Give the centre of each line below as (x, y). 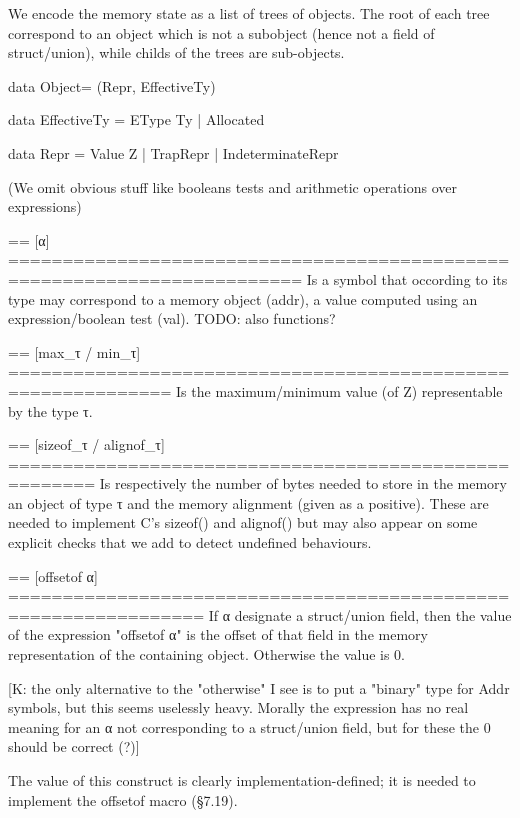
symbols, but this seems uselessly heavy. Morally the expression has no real (238, 707)
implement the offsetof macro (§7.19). (123, 799)
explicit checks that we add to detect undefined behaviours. (190, 542)
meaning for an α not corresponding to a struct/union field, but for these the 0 (249, 726)
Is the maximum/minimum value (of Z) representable (339, 390)
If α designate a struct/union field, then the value (360, 614)
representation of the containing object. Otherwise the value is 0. (207, 654)
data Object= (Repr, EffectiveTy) (112, 85)
